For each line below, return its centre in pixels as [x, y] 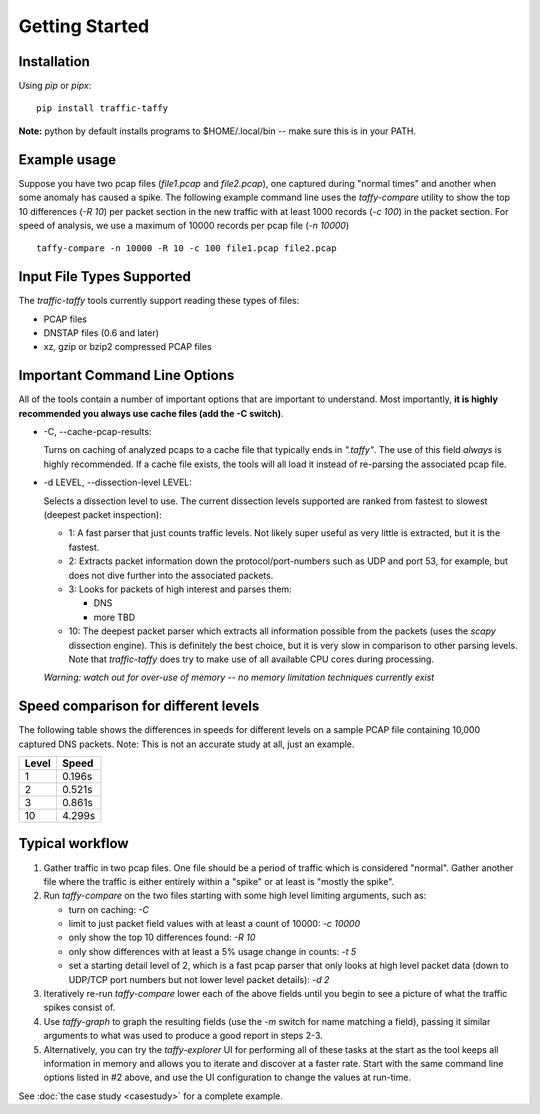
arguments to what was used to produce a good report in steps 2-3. [183, 1036]
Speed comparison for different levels [139, 706]
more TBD [114, 617]
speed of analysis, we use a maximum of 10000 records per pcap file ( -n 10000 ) [184, 225]
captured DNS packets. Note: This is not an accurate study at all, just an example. [186, 744]
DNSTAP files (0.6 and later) [101, 333]
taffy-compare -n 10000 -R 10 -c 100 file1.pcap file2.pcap [186, 248]
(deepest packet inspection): [102, 515]
